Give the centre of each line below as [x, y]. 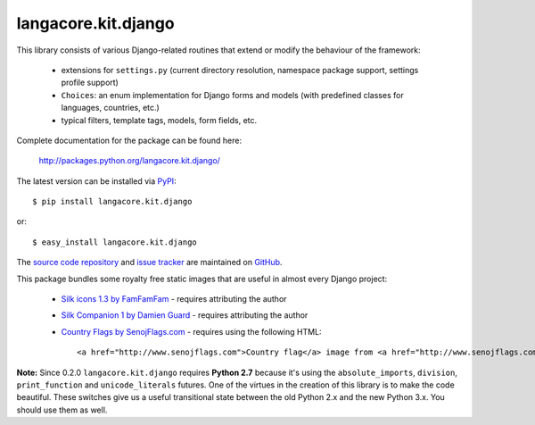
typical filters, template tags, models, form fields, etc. [159, 120]
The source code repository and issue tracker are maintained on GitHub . [149, 262]
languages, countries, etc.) [110, 108]
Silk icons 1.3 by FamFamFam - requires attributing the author [174, 299]
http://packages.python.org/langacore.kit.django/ [129, 161]
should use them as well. [62, 410]
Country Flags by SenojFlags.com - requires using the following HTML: [191, 331]
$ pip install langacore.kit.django [112, 202]
